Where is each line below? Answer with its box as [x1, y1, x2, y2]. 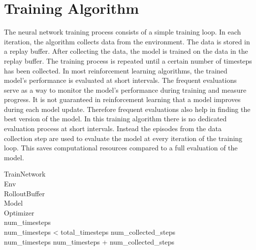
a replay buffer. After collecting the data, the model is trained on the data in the [4, 46, 248, 56]
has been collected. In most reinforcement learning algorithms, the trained [4, 65, 227, 75]
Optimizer [4, 207, 34, 217]
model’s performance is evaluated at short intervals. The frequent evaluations [4, 75, 237, 85]
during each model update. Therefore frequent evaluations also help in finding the [4, 104, 251, 114]
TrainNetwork [4, 169, 46, 179]
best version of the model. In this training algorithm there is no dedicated [4, 113, 227, 124]
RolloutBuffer [4, 188, 45, 198]
